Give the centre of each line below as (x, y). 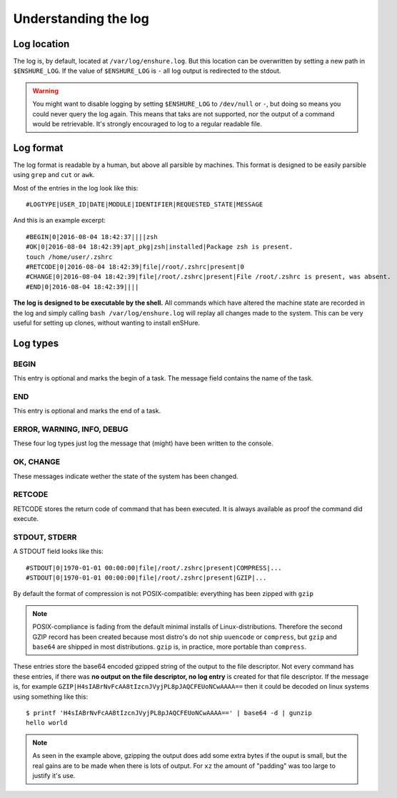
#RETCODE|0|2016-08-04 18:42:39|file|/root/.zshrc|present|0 (135, 267)
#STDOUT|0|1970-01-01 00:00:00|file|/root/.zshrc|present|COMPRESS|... (154, 568)
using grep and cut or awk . (54, 175)
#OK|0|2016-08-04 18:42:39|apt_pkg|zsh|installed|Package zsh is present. (160, 247)
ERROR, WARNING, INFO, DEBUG (71, 430)
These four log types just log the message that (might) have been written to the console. (143, 443)
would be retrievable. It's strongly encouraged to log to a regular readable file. (147, 124)
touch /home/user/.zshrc (69, 257)
